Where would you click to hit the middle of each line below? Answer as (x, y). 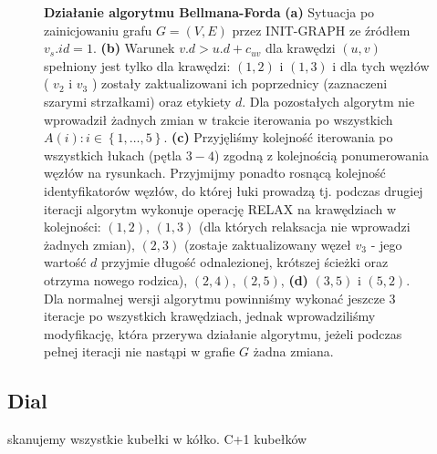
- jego (386, 244)
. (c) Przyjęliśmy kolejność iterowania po (278, 137)
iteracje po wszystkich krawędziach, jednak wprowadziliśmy (210, 316)
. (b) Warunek (134, 48)
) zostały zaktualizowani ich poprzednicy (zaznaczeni (239, 83)
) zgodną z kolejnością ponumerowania (321, 155)
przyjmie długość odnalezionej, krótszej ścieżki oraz (245, 262)
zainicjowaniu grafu (98, 30)
